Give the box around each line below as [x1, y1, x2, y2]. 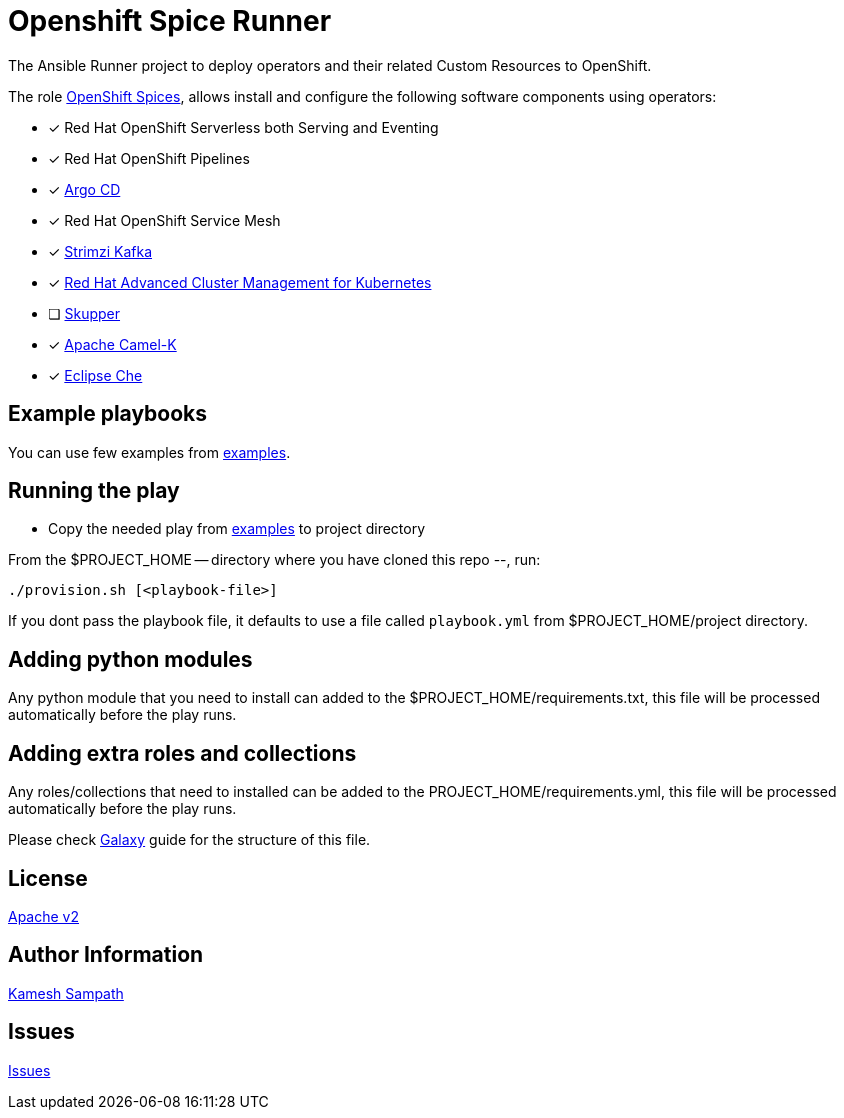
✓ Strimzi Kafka [48, 242, 153, 260]
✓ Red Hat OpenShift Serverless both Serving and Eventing [48, 118, 439, 136]
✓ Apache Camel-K [48, 335, 177, 353]
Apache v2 [8, 907, 80, 925]
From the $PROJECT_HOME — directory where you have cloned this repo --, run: [8, 551, 541, 569]
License [8, 865, 88, 891]
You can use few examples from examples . [8, 443, 291, 461]
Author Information [8, 942, 204, 968]
